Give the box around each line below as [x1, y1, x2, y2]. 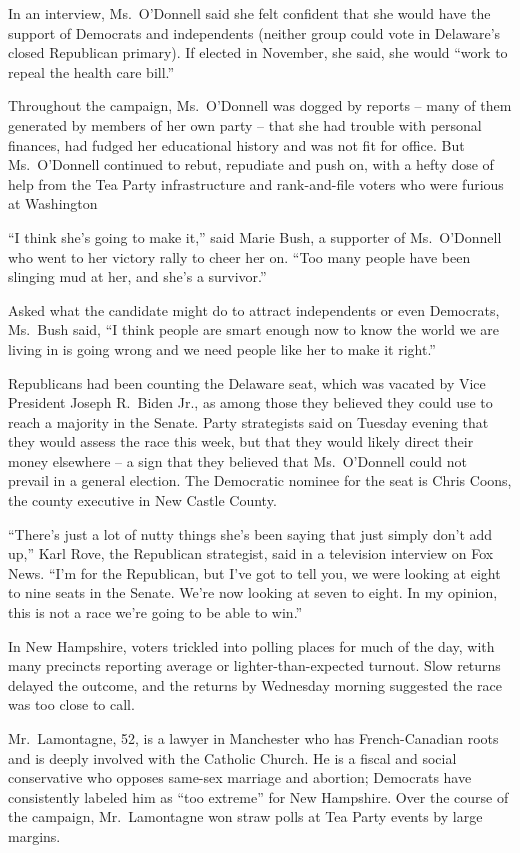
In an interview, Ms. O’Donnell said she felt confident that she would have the [8, 3, 491, 23]
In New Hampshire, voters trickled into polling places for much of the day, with [8, 635, 495, 656]
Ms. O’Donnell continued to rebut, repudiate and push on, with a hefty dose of [8, 154, 494, 175]
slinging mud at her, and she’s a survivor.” [8, 266, 267, 287]
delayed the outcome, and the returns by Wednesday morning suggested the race [8, 674, 502, 695]
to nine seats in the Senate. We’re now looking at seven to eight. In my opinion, [8, 582, 498, 603]
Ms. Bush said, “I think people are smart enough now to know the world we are [8, 319, 500, 340]
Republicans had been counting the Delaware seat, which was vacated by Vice [8, 372, 486, 393]
